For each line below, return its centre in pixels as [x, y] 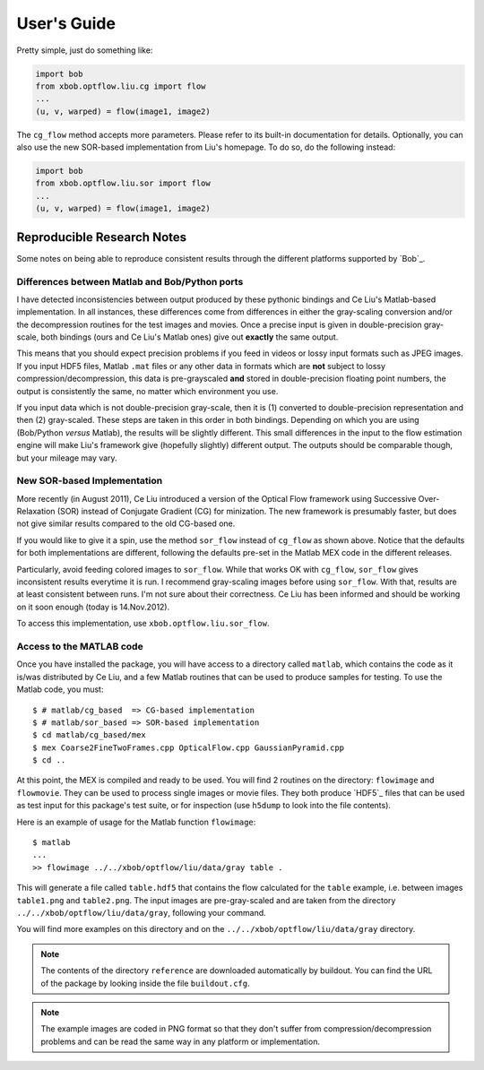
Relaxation [36, 512]
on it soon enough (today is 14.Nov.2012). [93, 607]
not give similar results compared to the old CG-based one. [126, 523]
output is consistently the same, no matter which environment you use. [147, 391]
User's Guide [66, 23]
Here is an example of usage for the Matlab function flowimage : [136, 822]
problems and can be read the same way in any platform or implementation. [180, 1041]
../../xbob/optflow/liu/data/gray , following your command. [141, 913]
